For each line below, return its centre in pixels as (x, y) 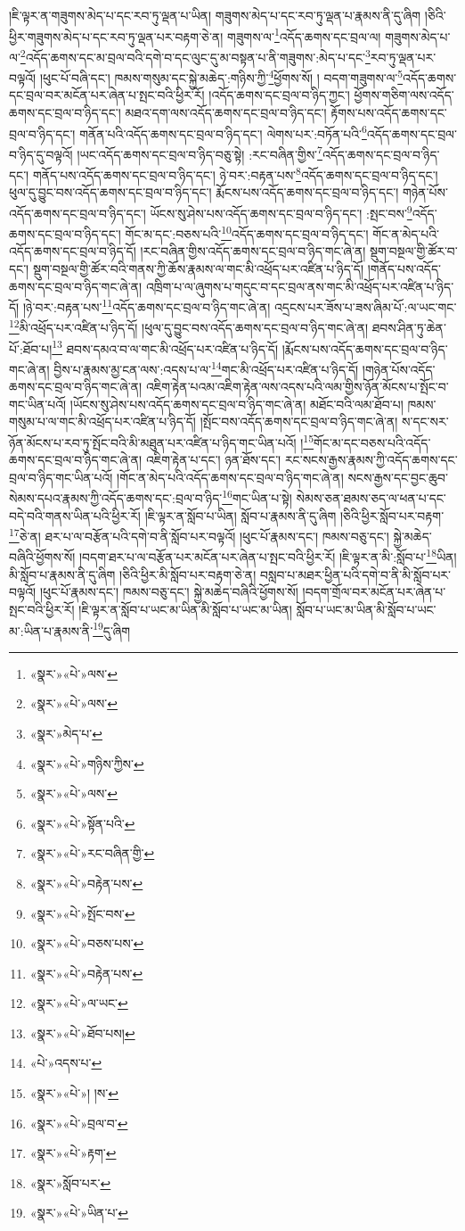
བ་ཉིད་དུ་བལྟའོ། (41, 154)
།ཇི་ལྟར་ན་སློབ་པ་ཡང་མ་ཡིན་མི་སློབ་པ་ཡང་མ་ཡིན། (185, 609)
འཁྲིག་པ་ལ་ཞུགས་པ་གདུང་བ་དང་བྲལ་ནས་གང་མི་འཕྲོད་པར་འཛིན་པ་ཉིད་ (300, 286)
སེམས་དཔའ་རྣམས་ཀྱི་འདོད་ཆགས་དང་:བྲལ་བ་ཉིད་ (116, 498)
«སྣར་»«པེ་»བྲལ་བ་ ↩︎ (79, 1123)
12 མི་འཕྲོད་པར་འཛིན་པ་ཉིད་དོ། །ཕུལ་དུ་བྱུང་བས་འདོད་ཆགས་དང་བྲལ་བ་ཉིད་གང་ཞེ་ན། (189, 326)
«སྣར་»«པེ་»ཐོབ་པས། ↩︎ (82, 1033)
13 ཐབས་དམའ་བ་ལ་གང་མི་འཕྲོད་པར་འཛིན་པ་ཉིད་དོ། (165, 347)
